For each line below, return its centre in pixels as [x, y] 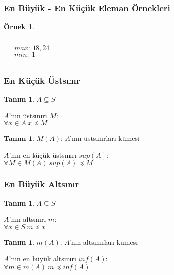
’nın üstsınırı [28, 115]
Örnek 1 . [19, 26]
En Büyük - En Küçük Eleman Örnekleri [87, 8]
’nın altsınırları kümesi [104, 242]
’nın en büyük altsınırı [43, 258]
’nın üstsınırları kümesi [105, 138]
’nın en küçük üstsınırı [43, 155]
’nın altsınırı [28, 219]
